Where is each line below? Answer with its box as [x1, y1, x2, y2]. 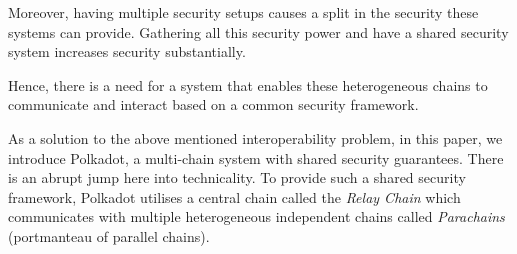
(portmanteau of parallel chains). [8, 225, 210, 246]
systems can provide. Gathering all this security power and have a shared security [8, 21, 509, 42]
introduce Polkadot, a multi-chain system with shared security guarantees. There [8, 147, 504, 168]
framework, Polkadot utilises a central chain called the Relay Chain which [8, 186, 461, 207]
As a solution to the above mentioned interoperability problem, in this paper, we [8, 127, 503, 148]
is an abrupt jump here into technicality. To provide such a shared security [8, 167, 466, 188]
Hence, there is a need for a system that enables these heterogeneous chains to [8, 74, 488, 95]
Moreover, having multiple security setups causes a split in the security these [8, 2, 479, 22]
